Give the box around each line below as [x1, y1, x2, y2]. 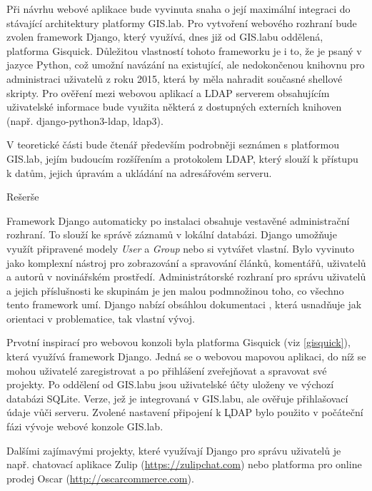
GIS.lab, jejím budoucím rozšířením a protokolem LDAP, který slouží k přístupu [6, 151, 358, 166]
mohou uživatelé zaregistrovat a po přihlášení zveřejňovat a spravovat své [6, 363, 327, 378]
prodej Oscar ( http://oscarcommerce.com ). [6, 470, 194, 485]
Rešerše [6, 189, 39, 204]
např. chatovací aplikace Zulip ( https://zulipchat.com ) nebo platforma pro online [6, 457, 362, 472]
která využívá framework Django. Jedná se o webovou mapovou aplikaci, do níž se [6, 349, 366, 364]
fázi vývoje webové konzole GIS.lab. [6, 419, 164, 434]
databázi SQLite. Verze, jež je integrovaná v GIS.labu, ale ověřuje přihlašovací [6, 390, 348, 405]
